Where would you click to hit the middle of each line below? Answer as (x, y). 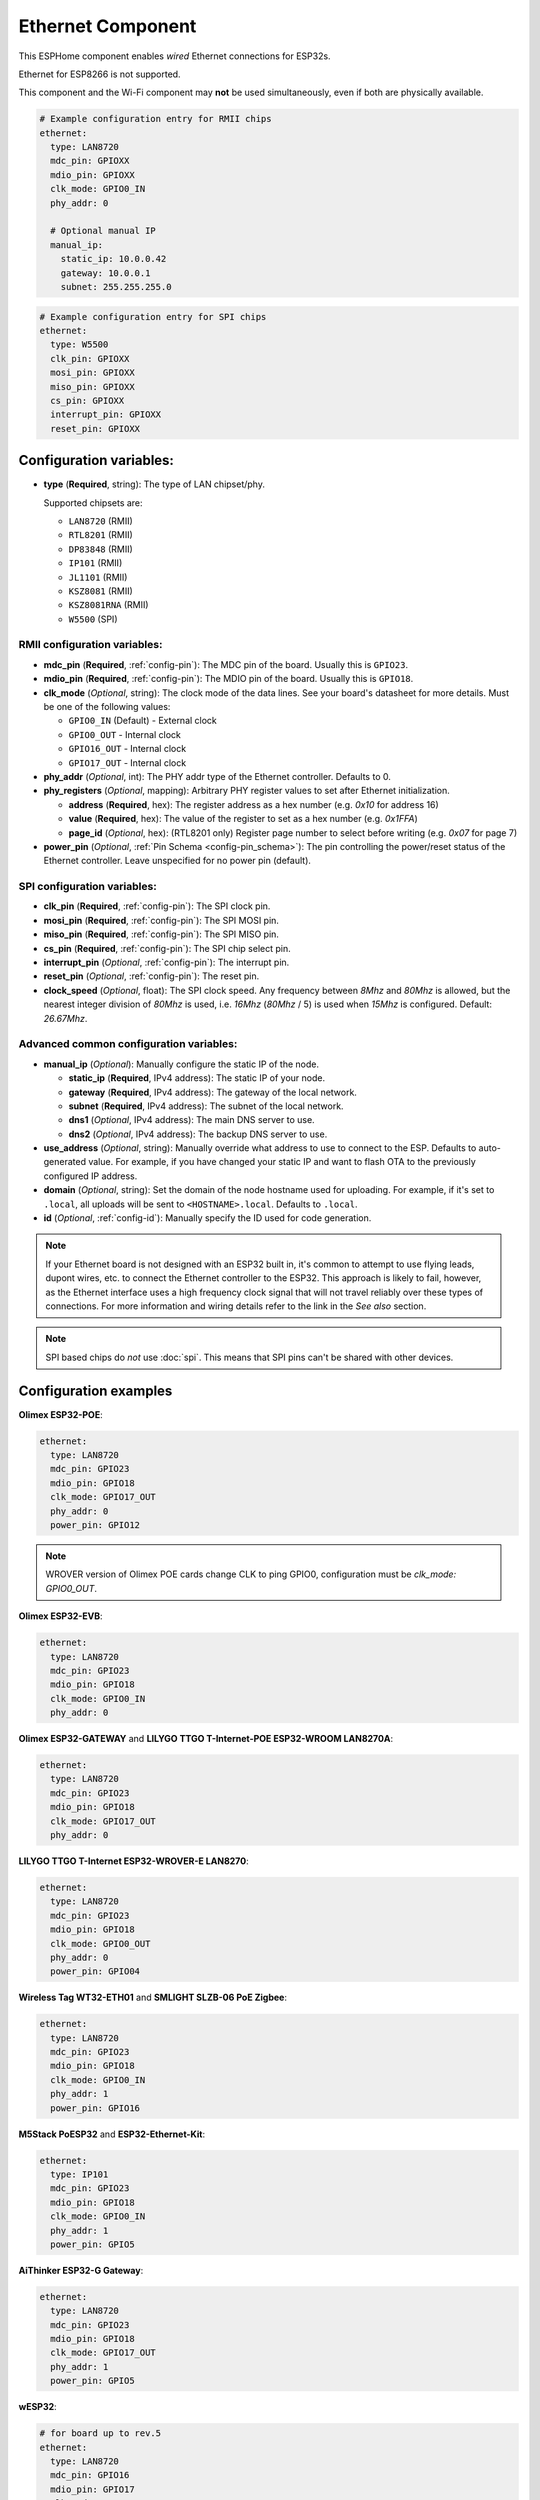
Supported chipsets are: (93, 502)
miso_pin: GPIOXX (92, 386)
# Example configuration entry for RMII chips (155, 119)
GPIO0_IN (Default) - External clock (142, 721)
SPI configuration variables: (87, 887)
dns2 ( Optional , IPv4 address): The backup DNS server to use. (198, 1134)
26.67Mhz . (65, 1018)
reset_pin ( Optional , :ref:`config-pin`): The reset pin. (151, 976)
